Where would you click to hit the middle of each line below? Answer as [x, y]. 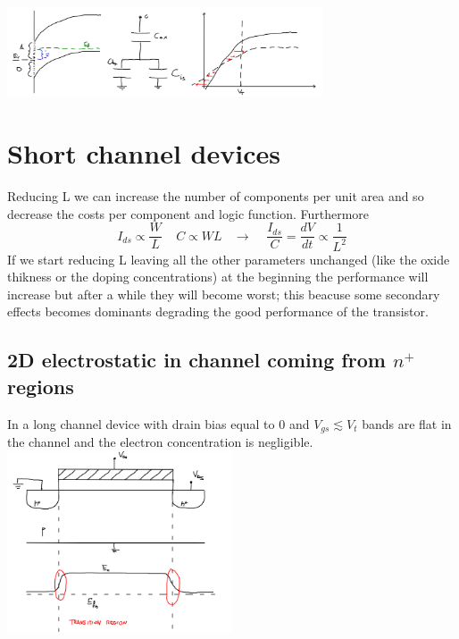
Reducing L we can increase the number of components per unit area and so [216, 195]
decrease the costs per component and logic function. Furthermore [188, 213]
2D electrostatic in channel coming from [196, 360]
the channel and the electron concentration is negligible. [160, 441]
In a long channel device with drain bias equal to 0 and [159, 423]
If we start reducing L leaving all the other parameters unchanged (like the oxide [229, 259]
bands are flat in [407, 423]
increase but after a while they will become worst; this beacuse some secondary [224, 294]
